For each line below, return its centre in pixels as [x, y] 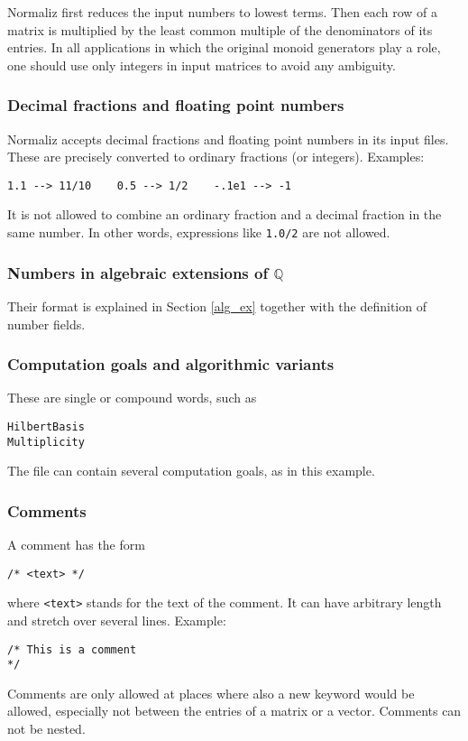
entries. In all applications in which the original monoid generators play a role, [224, 47]
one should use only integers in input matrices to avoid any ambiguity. [202, 65]
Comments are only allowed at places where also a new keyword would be [211, 693]
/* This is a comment [72, 649]
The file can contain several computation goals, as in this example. [191, 471]
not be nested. [46, 729]
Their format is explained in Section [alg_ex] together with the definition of [217, 306]
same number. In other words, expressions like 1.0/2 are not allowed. [199, 232]
